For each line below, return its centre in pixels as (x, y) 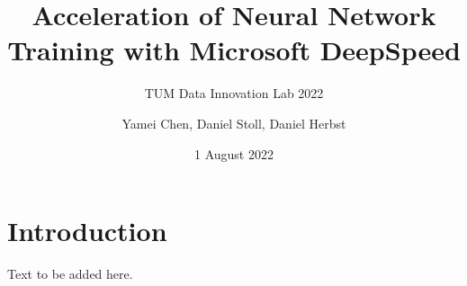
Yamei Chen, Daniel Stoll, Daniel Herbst (234, 123)
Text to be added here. (70, 274)
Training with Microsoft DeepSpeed (234, 50)
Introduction (87, 231)
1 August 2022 (234, 153)
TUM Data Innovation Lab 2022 (234, 93)
